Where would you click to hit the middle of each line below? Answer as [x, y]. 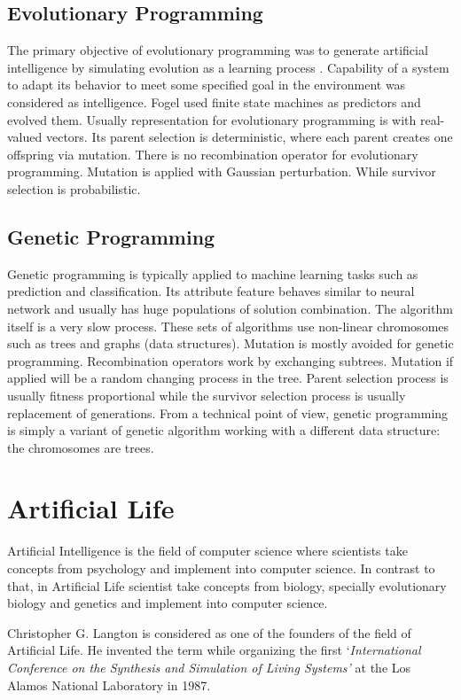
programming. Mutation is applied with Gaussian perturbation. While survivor [222, 171]
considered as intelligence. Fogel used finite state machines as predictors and [214, 101]
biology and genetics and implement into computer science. [168, 603]
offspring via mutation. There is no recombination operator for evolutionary [213, 154]
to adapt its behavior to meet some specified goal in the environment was [207, 85]
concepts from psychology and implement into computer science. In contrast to [221, 568]
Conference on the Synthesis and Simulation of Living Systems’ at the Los [209, 667]
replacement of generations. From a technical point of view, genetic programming [228, 412]
